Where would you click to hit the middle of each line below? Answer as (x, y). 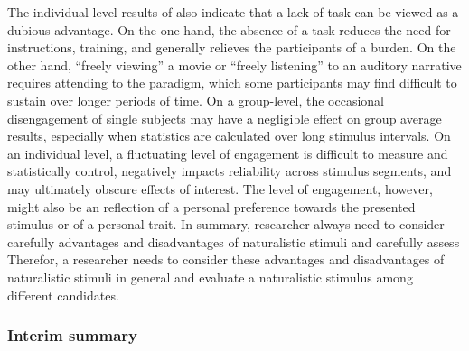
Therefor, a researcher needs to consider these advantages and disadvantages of (226, 259)
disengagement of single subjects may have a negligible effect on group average (225, 118)
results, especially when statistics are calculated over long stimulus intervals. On (229, 136)
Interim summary (72, 335)
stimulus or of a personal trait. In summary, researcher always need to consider (226, 224)
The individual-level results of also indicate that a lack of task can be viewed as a (233, 12)
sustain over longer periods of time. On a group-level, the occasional (196, 100)
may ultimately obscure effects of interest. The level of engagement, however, (220, 188)
